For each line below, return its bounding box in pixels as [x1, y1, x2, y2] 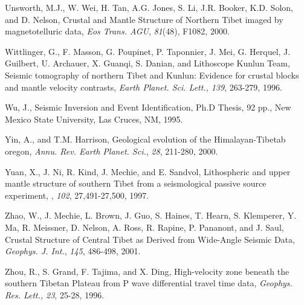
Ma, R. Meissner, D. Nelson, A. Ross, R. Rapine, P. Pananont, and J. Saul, [5, 220, 284, 233]
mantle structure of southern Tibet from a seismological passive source [5, 177, 267, 190]
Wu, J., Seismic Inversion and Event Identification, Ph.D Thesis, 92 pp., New [5, 101, 291, 114]
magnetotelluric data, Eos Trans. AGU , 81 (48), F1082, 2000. [5, 25, 230, 37]
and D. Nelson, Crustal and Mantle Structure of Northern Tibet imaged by [5, 13, 283, 25]
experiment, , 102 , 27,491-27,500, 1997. [5, 188, 149, 201]
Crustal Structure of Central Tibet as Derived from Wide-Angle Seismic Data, [5, 233, 295, 245]
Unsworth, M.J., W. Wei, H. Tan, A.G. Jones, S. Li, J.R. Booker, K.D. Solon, [5, 1, 293, 13]
